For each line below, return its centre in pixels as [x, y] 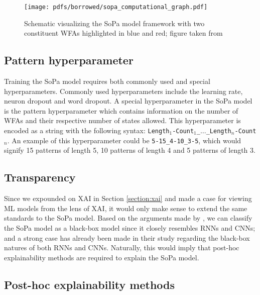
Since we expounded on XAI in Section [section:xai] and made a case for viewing [128, 198]
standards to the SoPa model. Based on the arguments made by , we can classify [128, 218]
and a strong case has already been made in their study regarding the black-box [127, 237]
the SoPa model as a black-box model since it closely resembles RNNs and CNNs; [130, 227]
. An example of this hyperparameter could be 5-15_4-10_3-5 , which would [124, 140]
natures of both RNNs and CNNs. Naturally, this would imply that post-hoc [122, 248]
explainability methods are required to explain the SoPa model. [102, 257]
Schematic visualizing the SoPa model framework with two [114, 23]
